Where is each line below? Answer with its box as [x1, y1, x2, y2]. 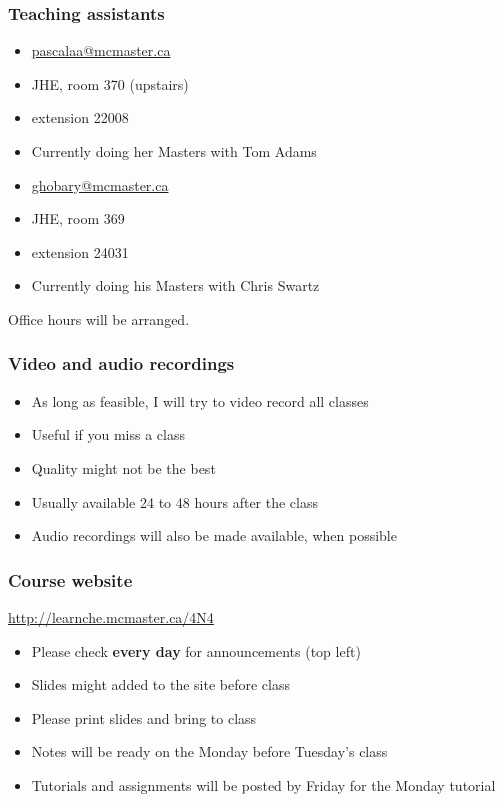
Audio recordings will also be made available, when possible [31, 525, 397, 546]
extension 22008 [31, 107, 129, 128]
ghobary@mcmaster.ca [31, 174, 169, 195]
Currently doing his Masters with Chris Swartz [31, 275, 320, 296]
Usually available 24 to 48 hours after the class [31, 491, 318, 512]
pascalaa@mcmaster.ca [31, 40, 171, 61]
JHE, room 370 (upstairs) [31, 73, 189, 94]
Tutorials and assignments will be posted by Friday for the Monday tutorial [31, 774, 496, 795]
